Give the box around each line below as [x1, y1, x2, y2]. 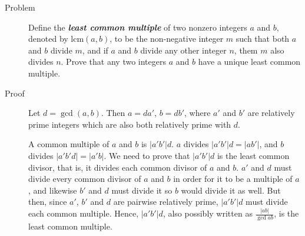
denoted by [28, 32, 68, 45]
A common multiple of [28, 138, 110, 150]
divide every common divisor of [28, 172, 141, 185]
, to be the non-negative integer [110, 32, 224, 45]
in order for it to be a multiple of [173, 172, 293, 185]
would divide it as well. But [181, 184, 281, 196]
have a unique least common [198, 55, 301, 68]
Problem [5, 1, 35, 13]
